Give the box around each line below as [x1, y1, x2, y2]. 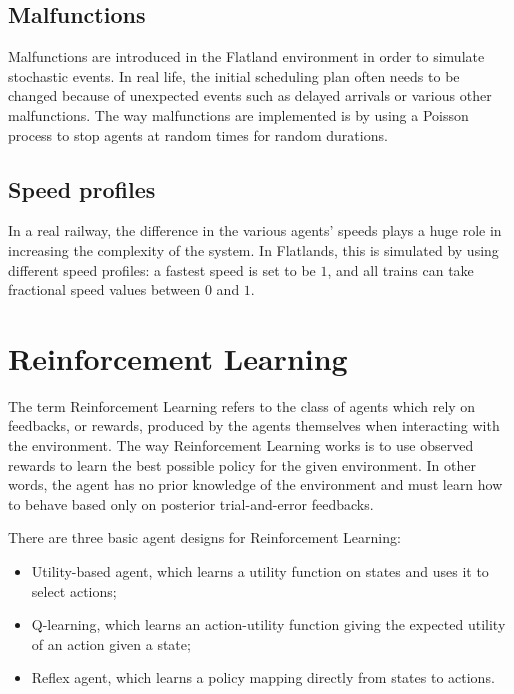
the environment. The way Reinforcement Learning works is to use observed [8, 435, 474, 456]
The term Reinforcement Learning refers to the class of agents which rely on [8, 395, 476, 416]
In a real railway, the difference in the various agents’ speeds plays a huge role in [8, 220, 502, 241]
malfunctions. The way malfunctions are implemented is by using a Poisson [8, 104, 469, 125]
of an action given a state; [31, 633, 191, 654]
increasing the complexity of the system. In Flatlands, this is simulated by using [8, 239, 499, 260]
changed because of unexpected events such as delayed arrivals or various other [8, 85, 492, 106]
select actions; [31, 580, 117, 601]
